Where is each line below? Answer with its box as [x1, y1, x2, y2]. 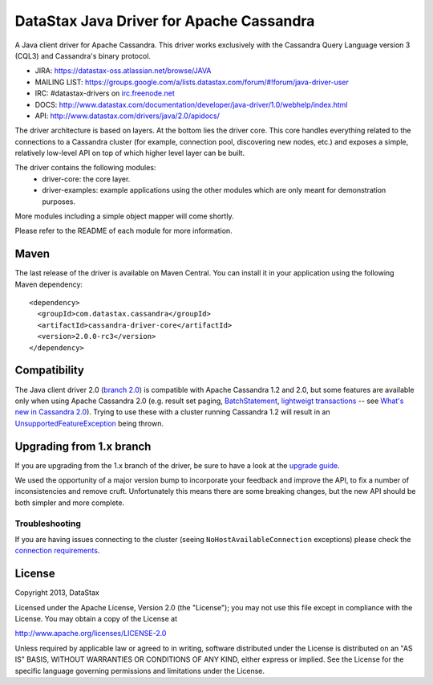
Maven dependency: [14, 279, 83, 289]
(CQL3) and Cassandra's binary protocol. [14, 51, 152, 60]
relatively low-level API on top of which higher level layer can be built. [14, 149, 245, 158]
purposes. [42, 197, 76, 206]
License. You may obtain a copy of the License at [14, 614, 178, 624]
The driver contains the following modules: [14, 163, 156, 173]
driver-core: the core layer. [42, 173, 131, 184]
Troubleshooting [14, 518, 82, 529]
